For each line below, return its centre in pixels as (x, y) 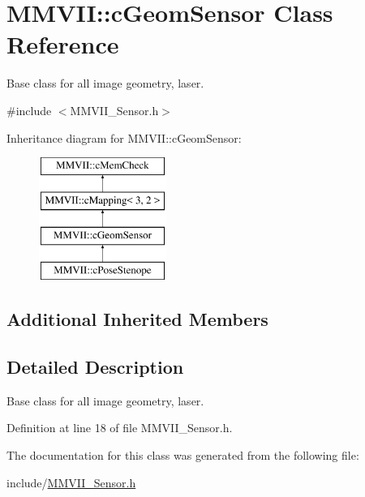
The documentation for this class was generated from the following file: (183, 455)
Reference (63, 44)
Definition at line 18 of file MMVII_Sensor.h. (120, 428)
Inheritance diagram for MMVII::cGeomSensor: (124, 137)
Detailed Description (95, 367)
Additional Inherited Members (137, 319)
